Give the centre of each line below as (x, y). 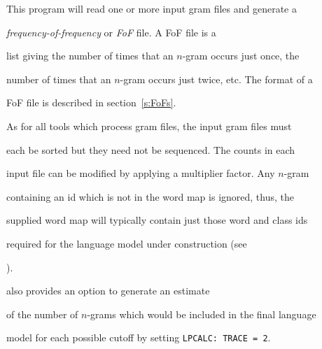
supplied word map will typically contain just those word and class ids (157, 220)
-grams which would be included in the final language (202, 314)
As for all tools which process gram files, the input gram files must (149, 126)
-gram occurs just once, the (241, 56)
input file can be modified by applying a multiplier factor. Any (141, 173)
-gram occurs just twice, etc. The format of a (216, 79)
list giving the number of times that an (90, 56)
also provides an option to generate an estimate (108, 291)
